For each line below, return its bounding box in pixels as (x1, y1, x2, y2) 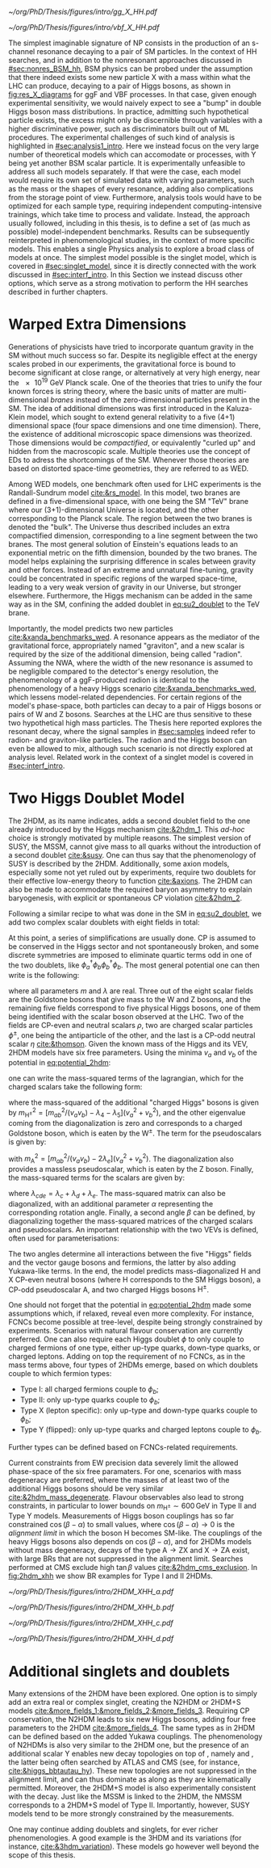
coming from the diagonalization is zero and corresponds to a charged (8, 1118, 243, 1127)
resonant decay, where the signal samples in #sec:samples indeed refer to (8, 726, 256, 736)
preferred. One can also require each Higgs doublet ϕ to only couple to (8, 1334, 244, 1344)
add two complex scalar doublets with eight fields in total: (8, 917, 200, 927)
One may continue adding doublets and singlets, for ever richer (8, 1824, 219, 1834)
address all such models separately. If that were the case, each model (8, 167, 241, 176)
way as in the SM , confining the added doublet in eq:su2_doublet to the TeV (8, 599, 261, 609)
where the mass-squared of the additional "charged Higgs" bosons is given (8, 1098, 260, 1107)
